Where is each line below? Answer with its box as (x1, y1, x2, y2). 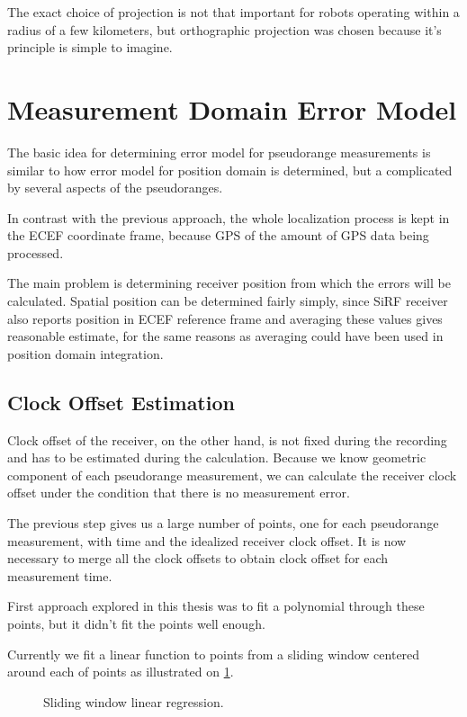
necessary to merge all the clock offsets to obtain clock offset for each (7, 549, 389, 568)
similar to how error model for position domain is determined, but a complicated (7, 160, 453, 179)
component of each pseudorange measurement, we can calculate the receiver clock (7, 465, 457, 484)
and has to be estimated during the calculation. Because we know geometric (7, 448, 427, 467)
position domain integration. (7, 344, 164, 363)
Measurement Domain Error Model (7, 90, 457, 127)
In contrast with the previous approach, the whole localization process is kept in (7, 208, 450, 227)
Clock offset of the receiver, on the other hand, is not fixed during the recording (7, 430, 447, 449)
